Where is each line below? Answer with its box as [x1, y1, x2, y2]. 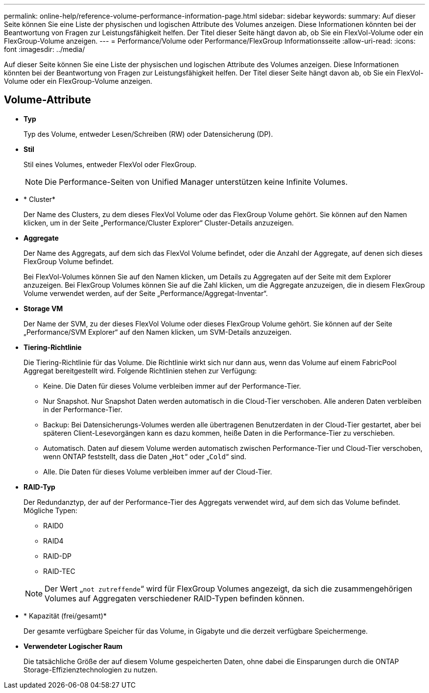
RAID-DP [43, 551, 72, 560]
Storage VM [24, 304, 63, 313]
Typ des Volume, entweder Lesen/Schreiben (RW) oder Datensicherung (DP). [24, 129, 273, 138]
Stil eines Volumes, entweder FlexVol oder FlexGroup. [24, 160, 196, 169]
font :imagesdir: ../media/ [4, 45, 85, 53]
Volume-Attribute [4, 94, 91, 106]
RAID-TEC [43, 567, 75, 575]
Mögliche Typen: [24, 506, 77, 515]
